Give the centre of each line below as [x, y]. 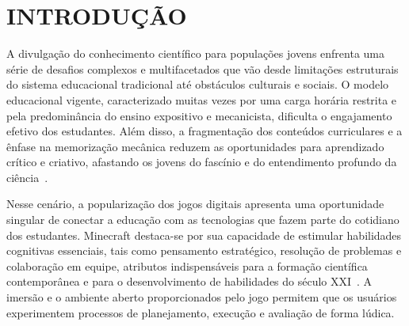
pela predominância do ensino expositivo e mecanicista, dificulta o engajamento [199, 115]
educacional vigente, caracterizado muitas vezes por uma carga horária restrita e [202, 99]
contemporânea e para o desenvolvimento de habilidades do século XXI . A [189, 281]
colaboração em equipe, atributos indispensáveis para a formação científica [187, 265]
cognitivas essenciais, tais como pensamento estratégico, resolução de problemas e [204, 250]
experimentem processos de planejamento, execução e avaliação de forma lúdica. [201, 312]
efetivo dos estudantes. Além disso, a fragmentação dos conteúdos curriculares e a [204, 131]
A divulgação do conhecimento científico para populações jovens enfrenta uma [196, 53]
